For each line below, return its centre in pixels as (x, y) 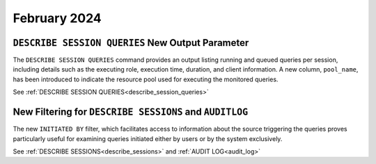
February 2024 (57, 18)
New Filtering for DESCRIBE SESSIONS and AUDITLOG (131, 112)
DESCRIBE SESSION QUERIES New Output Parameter (131, 43)
